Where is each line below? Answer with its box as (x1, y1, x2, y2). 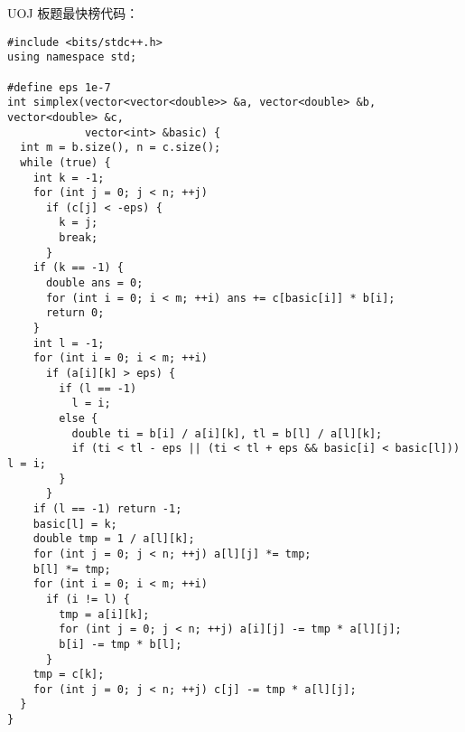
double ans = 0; (45, 277, 144, 290)
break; (59, 231, 98, 245)
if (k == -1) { (33, 261, 124, 275)
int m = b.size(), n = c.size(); (20, 141, 221, 155)
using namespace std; (7, 51, 137, 64)
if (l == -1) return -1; (33, 502, 182, 515)
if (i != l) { (45, 592, 131, 605)
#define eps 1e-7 (7, 80, 111, 94)
